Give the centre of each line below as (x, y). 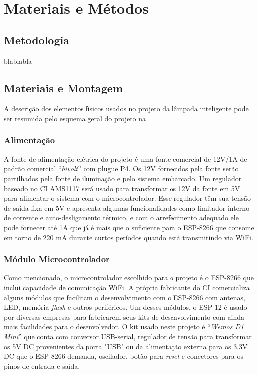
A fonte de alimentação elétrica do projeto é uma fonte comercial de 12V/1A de (126, 159)
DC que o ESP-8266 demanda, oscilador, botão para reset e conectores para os (124, 356)
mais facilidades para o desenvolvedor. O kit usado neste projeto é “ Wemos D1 (124, 326)
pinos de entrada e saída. (42, 365)
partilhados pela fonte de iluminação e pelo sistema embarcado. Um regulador (123, 178)
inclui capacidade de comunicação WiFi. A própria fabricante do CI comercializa (127, 287)
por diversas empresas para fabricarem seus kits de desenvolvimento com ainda (124, 316)
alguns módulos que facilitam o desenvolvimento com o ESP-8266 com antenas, (125, 297)
